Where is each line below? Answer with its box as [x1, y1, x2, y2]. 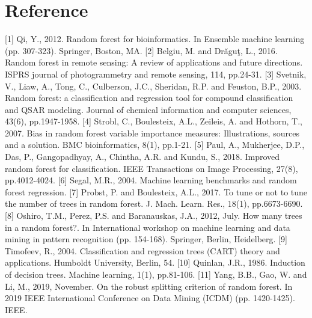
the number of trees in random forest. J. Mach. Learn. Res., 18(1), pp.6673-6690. [5, 197, 303, 210]
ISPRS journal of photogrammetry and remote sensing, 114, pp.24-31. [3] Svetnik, [5, 67, 307, 80]
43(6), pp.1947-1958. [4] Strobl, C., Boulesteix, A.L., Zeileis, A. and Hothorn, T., [5, 115, 302, 127]
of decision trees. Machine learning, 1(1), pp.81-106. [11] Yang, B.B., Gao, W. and [5, 268, 307, 280]
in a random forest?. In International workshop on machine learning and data [5, 221, 290, 233]
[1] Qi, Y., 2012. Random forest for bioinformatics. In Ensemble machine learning [5, 32, 305, 45]
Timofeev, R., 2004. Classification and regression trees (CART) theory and [5, 244, 280, 257]
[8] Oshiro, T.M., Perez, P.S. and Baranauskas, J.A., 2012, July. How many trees [5, 209, 302, 222]
